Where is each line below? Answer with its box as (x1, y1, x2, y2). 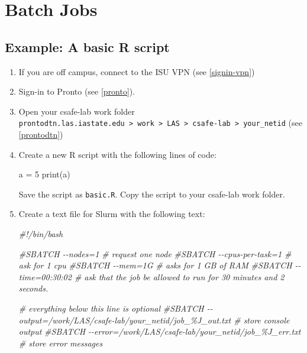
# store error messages (18, 336, 103, 349)
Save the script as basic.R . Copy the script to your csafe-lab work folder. (18, 187, 285, 200)
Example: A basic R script (5, 37, 170, 56)
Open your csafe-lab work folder (18, 105, 135, 117)
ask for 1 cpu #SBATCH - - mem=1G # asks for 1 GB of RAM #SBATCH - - (18, 259, 301, 271)
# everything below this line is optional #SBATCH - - (18, 302, 213, 315)
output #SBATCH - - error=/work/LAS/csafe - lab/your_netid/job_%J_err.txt (18, 325, 301, 338)
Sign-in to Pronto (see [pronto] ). (18, 85, 135, 98)
